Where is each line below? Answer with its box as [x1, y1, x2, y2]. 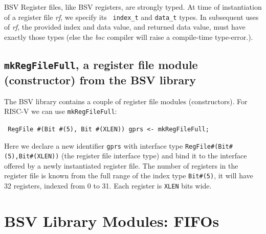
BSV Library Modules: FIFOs [4, 210, 219, 231]
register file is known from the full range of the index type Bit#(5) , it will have [4, 170, 253, 181]
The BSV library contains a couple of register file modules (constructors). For [4, 96, 248, 106]
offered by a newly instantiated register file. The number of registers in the [4, 160, 238, 171]
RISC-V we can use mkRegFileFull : [4, 106, 117, 116]
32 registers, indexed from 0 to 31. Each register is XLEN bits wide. [4, 180, 212, 191]
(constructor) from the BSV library [4, 72, 196, 87]
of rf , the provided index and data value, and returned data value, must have [4, 21, 246, 32]
